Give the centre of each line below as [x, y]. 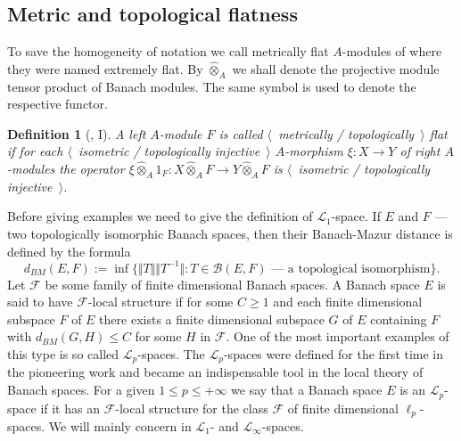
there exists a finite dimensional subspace [212, 318]
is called [241, 133]
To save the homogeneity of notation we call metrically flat [168, 51]
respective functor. [58, 104]
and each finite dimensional [348, 302]
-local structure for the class [192, 408]
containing [399, 318]
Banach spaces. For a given [81, 390]
